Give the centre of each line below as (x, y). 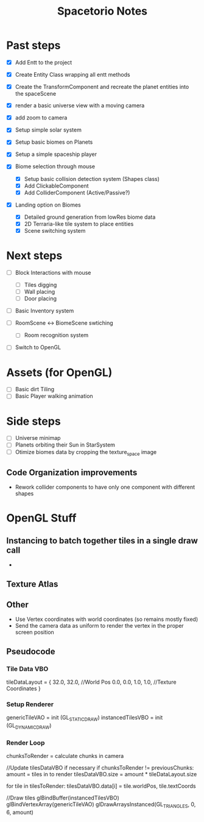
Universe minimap (38, 438)
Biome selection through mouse (55, 166)
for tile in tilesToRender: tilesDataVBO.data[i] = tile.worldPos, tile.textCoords (101, 786)
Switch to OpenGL (38, 347)
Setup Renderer (30, 704)
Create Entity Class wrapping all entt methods (72, 75)
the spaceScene (36, 94)
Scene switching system (55, 230)
